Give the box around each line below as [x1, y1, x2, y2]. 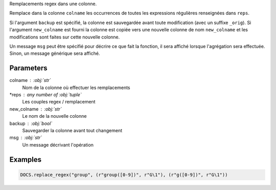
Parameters [9, 64, 48, 73]
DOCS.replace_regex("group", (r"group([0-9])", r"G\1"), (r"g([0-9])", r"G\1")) [20, 172, 228, 178]
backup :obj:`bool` [9, 120, 53, 126]
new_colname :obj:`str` [9, 105, 62, 112]
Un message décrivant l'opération [22, 141, 94, 148]
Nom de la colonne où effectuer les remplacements [22, 85, 130, 91]
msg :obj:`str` [9, 135, 42, 141]
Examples [9, 155, 42, 164]
